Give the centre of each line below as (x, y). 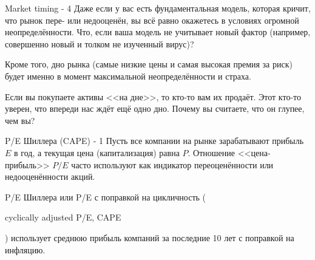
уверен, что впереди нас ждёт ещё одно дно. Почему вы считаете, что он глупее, (155, 108)
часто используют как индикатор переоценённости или (172, 164)
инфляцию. (25, 249)
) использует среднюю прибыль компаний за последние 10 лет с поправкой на (150, 237)
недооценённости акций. (50, 176)
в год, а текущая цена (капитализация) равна (97, 152)
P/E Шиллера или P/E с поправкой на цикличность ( (106, 197)
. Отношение (212, 152)
